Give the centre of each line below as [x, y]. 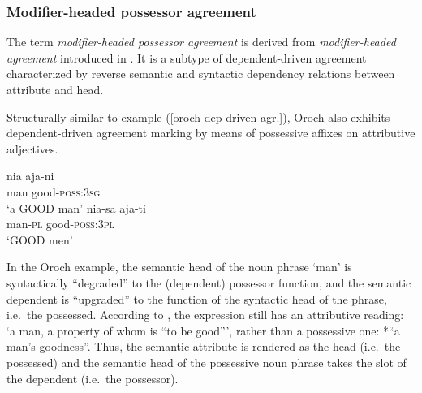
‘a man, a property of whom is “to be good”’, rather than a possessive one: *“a [203, 330]
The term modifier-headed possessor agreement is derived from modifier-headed [201, 42]
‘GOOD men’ [40, 239]
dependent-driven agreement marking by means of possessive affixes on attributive [211, 133]
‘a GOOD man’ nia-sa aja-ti [76, 207]
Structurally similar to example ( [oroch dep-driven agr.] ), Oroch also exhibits [198, 117]
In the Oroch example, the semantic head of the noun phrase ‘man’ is [179, 267]
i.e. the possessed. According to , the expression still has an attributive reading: [205, 315]
